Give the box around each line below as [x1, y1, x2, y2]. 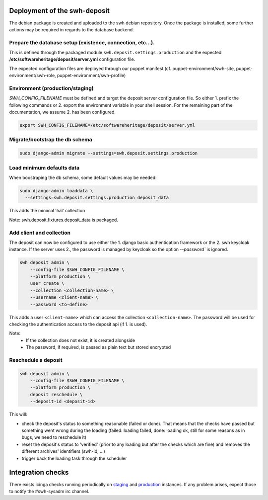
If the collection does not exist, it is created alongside [26, 337, 135, 343]
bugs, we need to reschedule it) [21, 434, 87, 440]
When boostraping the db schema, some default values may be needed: [9, 174, 157, 180]
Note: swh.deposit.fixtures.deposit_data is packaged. [9, 217, 119, 223]
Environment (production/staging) [9, 84, 94, 91]
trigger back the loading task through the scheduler [21, 455, 127, 461]
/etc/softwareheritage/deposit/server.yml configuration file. [9, 56, 135, 62]
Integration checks [9, 468, 69, 477]
